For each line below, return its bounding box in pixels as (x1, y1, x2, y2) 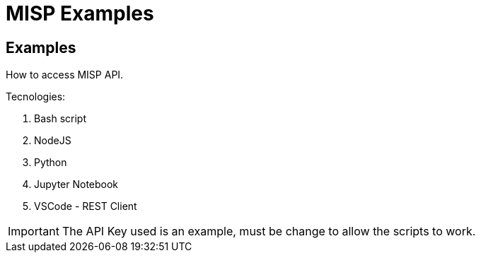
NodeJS (34, 134, 71, 147)
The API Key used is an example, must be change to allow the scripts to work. (62, 224, 476, 239)
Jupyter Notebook (34, 178, 119, 191)
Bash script (34, 112, 86, 125)
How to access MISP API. (6, 69, 124, 81)
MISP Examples (6, 1, 154, 25)
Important (8, 224, 59, 239)
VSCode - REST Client (34, 200, 137, 213)
